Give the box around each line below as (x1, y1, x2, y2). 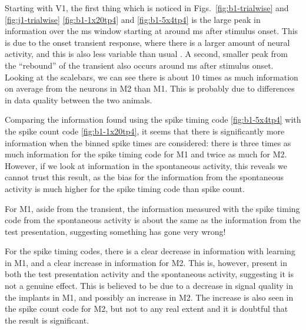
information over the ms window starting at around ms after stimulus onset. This (5, 25, 298, 37)
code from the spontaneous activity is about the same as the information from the (5, 214, 301, 226)
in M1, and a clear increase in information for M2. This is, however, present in (5, 256, 288, 268)
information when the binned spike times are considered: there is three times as (5, 136, 291, 149)
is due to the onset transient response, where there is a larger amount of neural (5, 36, 290, 48)
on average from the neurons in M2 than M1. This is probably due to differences (5, 82, 295, 95)
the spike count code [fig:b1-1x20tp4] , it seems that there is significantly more (5, 124, 285, 137)
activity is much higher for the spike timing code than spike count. (5, 182, 245, 194)
